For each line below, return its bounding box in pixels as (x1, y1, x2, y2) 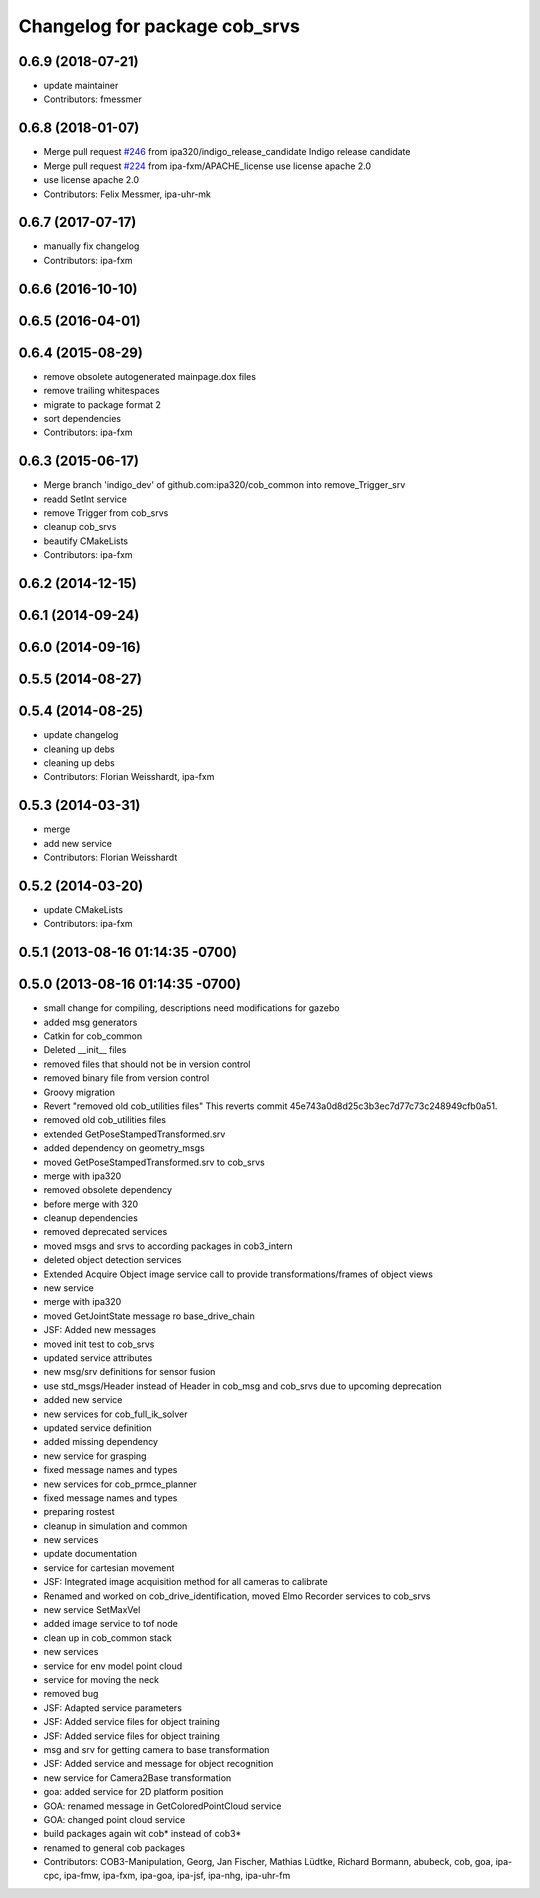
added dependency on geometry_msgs (43, 1142, 205, 1154)
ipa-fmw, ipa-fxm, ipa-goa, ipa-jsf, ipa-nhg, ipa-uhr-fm (63, 1870, 291, 1882)
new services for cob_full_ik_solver (43, 1408, 188, 1420)
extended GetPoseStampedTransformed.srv (43, 1128, 226, 1140)
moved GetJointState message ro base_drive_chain (43, 1310, 255, 1322)
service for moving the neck (43, 1673, 160, 1685)
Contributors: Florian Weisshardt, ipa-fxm (43, 771, 215, 783)
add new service (43, 837, 112, 849)
